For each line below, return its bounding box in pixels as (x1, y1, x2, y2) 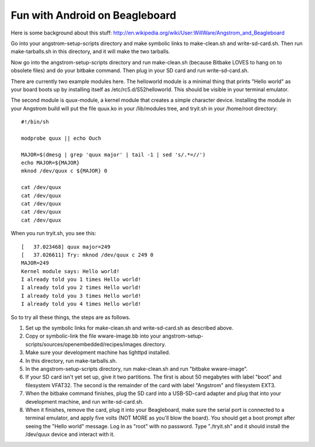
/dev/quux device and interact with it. (25, 431, 115, 438)
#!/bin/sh (21, 119, 49, 125)
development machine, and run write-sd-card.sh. (25, 398, 144, 405)
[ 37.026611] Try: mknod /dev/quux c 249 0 (21, 252, 154, 258)
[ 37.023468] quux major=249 (21, 243, 111, 250)
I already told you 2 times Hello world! (21, 284, 141, 291)
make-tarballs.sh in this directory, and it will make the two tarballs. (10, 48, 170, 55)
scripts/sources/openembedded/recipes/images (25, 341, 142, 348)
